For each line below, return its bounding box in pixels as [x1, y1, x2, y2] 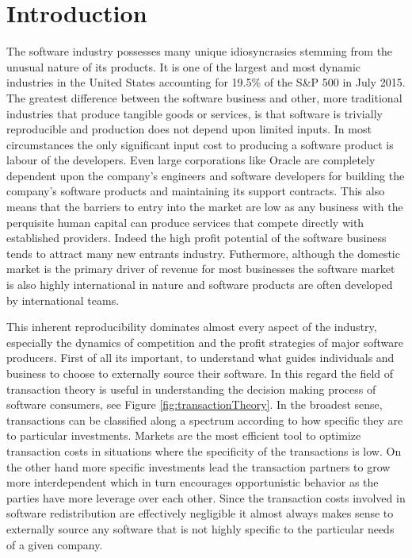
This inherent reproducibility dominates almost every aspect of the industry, [6, 318, 377, 335]
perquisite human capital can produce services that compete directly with [6, 214, 364, 230]
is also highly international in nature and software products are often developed [6, 276, 393, 293]
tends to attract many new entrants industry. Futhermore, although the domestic [6, 244, 400, 261]
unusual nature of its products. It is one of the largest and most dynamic [6, 58, 361, 75]
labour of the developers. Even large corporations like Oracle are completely [6, 152, 376, 168]
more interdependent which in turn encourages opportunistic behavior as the [6, 474, 379, 491]
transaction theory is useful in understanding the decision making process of [6, 380, 376, 397]
